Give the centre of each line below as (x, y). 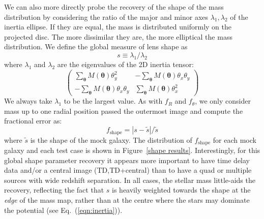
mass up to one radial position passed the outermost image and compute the (124, 111)
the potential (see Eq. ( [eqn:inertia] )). (63, 210)
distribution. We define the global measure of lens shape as (96, 46)
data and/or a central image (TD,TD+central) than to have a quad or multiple (128, 170)
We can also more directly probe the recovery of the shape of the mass (114, 7)
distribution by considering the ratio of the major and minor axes (106, 17)
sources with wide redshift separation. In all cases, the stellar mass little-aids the (130, 180)
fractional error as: (33, 121)
